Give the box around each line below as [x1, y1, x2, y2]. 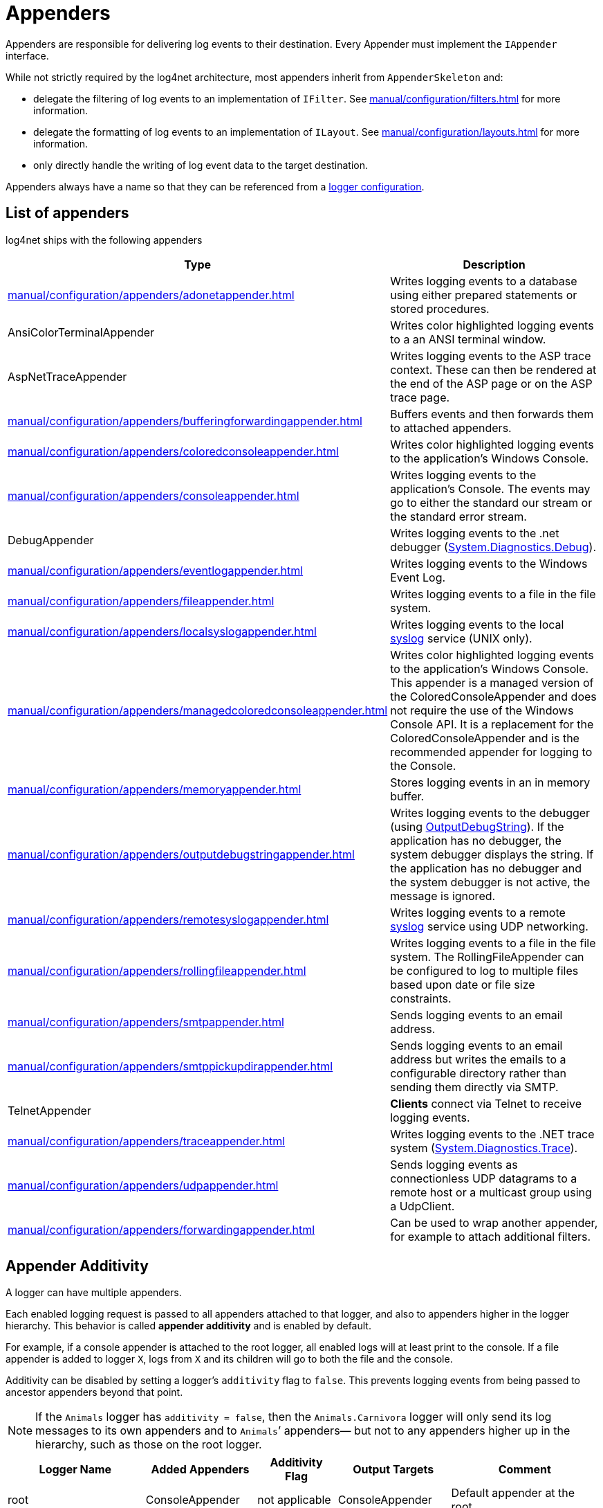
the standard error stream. [390, 509, 527, 523]
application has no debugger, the [390, 833, 562, 847]
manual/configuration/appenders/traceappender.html [8, 1133, 286, 1148]
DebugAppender [8, 532, 94, 547]
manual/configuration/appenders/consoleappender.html [8, 488, 299, 503]
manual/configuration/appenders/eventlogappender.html [8, 563, 304, 577]
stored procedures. [390, 301, 490, 316]
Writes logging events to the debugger [390, 805, 591, 820]
